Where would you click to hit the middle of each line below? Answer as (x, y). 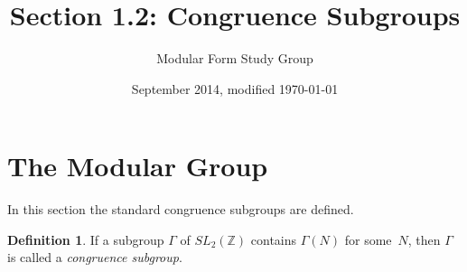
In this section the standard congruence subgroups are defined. (181, 209)
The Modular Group (138, 166)
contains (274, 239)
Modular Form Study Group (235, 58)
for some (368, 239)
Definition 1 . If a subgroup (86, 239)
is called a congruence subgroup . (95, 257)
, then (424, 239)
